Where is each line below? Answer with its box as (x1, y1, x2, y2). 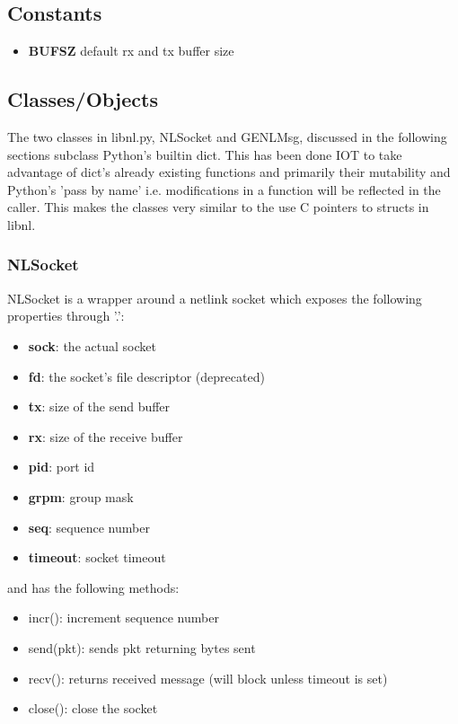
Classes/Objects (7, 85, 158, 113)
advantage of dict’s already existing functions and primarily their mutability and (7, 163, 451, 181)
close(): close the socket (28, 699, 158, 718)
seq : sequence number (28, 517, 150, 536)
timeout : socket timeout (28, 548, 166, 567)
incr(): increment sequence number (28, 608, 219, 627)
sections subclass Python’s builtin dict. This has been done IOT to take (7, 145, 402, 163)
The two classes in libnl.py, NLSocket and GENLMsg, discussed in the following (7, 128, 447, 146)
